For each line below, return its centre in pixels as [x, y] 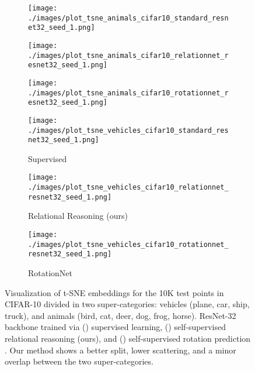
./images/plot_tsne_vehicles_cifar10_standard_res [128, 130]
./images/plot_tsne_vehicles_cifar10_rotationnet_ [128, 244]
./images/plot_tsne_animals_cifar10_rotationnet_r [128, 93]
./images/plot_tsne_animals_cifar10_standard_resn [128, 18]
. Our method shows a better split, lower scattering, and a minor [120, 350]
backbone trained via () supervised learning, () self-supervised [115, 327]
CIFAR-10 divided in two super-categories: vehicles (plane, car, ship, [127, 304]
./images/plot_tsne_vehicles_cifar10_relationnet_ [128, 188]
